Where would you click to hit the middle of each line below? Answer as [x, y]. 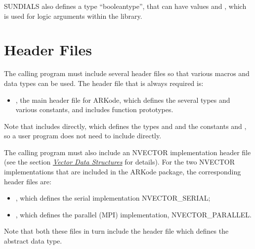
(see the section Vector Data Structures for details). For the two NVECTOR [120, 162]
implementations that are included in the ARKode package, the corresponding [123, 172]
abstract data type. [33, 241]
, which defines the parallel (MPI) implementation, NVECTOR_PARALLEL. [133, 214]
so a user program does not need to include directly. [83, 136]
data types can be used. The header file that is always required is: [104, 83]
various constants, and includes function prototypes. [94, 109]
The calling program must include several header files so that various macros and [127, 73]
